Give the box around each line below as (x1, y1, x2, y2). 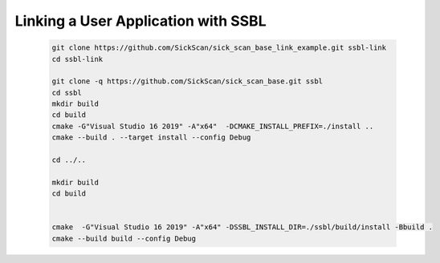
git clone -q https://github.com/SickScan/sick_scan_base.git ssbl (51, 77, 324, 86)
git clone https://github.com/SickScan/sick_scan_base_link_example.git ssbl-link (51, 43, 387, 52)
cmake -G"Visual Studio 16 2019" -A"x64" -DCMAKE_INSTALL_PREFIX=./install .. (51, 121, 374, 131)
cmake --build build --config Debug (51, 233, 197, 243)
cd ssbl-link (51, 55, 104, 63)
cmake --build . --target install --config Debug (51, 133, 251, 142)
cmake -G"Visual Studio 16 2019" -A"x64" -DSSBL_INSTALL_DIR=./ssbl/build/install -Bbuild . (51, 223, 434, 232)
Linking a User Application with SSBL (14, 12, 267, 30)
